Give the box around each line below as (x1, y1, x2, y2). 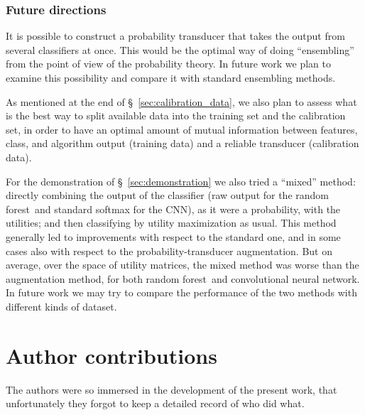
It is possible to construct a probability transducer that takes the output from (6, 28, 345, 43)
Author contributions (6, 340, 217, 370)
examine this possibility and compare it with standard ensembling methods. (6, 70, 336, 85)
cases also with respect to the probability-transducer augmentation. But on (6, 243, 333, 258)
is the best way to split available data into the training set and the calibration (6, 108, 346, 123)
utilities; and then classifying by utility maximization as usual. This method (6, 215, 337, 230)
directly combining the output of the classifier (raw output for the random (6, 188, 329, 203)
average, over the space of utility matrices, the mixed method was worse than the (6, 257, 359, 272)
